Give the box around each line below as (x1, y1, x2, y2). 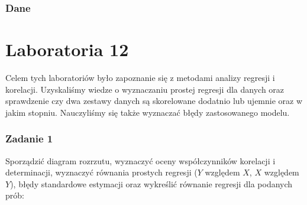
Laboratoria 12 (5, 37, 129, 61)
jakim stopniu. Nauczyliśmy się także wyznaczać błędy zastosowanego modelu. (5, 106, 290, 118)
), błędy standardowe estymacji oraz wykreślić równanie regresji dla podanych (10, 177, 293, 190)
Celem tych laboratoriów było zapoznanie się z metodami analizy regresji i (5, 71, 275, 83)
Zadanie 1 (5, 131, 53, 146)
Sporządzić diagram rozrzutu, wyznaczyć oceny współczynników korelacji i (5, 154, 276, 167)
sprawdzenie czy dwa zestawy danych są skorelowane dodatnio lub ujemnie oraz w (5, 95, 303, 107)
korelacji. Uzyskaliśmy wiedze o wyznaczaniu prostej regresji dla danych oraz (5, 83, 285, 95)
